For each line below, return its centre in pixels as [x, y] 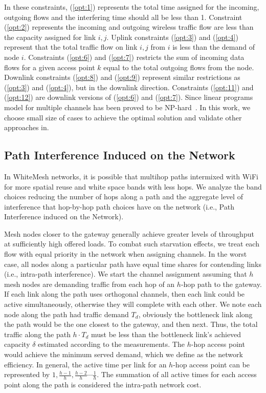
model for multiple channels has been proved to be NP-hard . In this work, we [127, 107]
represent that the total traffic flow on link [71, 47]
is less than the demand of [214, 47]
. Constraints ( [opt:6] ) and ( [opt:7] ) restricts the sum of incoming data [134, 57]
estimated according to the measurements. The [111, 344]
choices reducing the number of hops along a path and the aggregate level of [124, 196]
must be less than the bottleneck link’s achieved [166, 334]
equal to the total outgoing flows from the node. [179, 67]
